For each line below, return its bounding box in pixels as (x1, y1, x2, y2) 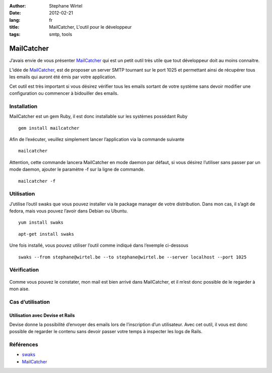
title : (9, 24, 20, 30)
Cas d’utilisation (9, 298, 50, 305)
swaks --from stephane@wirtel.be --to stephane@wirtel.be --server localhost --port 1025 (18, 254, 247, 260)
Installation (9, 102, 38, 110)
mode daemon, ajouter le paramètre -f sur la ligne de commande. (9, 167, 145, 173)
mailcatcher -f (18, 178, 56, 184)
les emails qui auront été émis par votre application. (9, 74, 117, 80)
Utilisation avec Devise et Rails (9, 312, 75, 318)
